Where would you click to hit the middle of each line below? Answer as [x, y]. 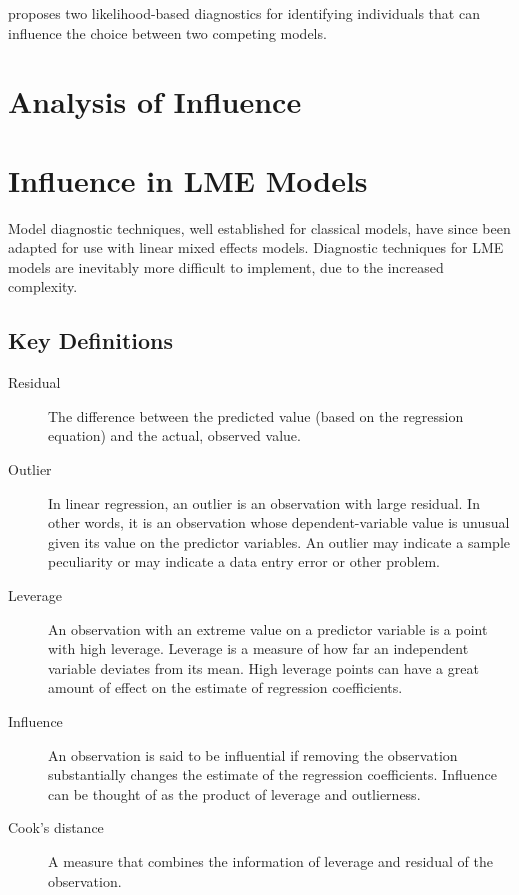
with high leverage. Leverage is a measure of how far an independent [258, 648]
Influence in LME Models [188, 179]
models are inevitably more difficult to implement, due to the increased [226, 266]
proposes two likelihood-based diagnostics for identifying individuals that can [244, 13]
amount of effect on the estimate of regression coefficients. [225, 687]
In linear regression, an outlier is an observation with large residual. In [264, 502]
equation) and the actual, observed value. [174, 435]
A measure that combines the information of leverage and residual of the [270, 860]
